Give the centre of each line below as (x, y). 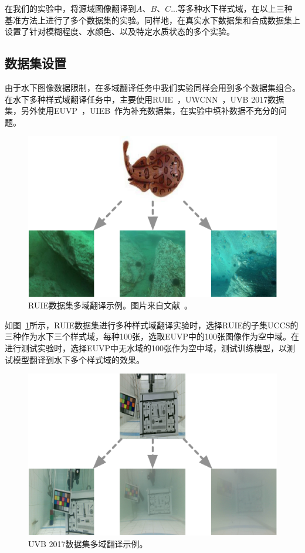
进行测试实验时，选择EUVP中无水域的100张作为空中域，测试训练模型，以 (146, 348)
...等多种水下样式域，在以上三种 (232, 8)
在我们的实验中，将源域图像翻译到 (70, 8)
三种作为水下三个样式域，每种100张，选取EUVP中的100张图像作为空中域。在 (152, 336)
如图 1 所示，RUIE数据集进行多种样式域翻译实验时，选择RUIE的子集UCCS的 (152, 325)
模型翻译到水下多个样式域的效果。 (78, 359)
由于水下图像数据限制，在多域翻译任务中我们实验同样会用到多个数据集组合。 (152, 87)
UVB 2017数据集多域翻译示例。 (88, 543)
